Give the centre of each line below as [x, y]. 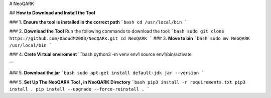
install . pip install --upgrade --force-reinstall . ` [80, 89]
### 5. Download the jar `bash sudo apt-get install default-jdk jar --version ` [107, 73]
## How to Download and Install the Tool [52, 13]
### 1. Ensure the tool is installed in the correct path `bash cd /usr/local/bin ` [98, 22]
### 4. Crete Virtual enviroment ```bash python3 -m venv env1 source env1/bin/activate [100, 54]
